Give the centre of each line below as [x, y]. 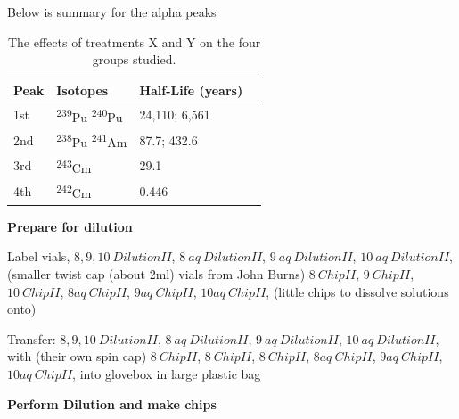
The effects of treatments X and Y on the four [134, 41]
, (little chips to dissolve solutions [357, 291]
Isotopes [82, 90]
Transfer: [32, 338]
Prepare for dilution [70, 226]
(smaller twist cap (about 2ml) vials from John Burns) [156, 274]
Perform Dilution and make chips [112, 403]
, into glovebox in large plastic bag [167, 374]
